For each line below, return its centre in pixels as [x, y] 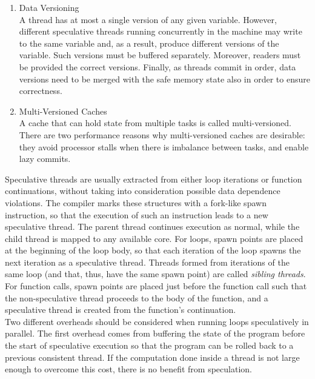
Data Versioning [49, 7]
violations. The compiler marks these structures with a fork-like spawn [136, 202]
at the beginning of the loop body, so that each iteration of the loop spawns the [153, 250]
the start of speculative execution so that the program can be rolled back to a [149, 345]
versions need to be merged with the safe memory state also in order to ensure [164, 79]
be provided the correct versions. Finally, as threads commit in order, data [157, 66]
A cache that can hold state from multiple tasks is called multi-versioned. [155, 123]
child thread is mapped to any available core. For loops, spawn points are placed [154, 238]
